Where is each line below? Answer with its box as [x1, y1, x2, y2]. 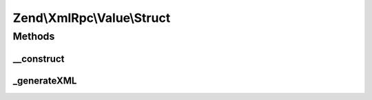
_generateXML [12, 75, 77, 86]
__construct [12, 53, 65, 64]
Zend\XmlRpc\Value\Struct [12, 10, 171, 25]
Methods [12, 30, 55, 42]
